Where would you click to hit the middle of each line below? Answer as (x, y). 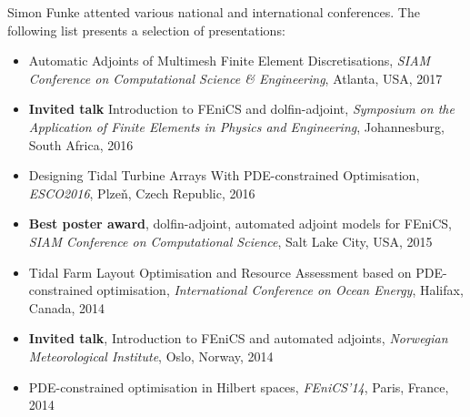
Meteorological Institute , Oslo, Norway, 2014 (151, 356)
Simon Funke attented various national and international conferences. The (214, 12)
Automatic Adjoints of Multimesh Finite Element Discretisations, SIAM (230, 61)
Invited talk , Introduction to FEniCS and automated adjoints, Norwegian (238, 338)
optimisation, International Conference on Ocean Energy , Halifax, (280, 290)
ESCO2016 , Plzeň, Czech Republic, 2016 (142, 193)
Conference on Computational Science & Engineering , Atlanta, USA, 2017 (235, 78)
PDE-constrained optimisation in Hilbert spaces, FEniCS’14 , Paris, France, (239, 386)
